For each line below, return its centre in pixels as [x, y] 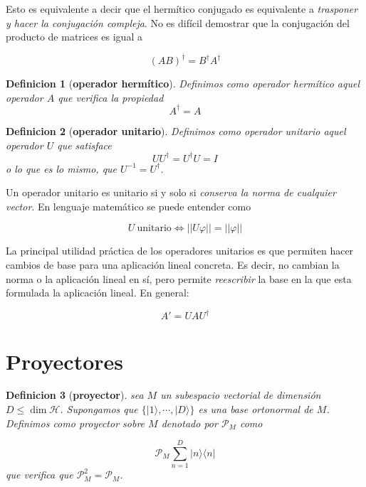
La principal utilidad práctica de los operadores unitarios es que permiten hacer [180, 251]
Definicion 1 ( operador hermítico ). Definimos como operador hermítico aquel [183, 84]
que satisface [84, 145]
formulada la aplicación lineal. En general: [98, 293]
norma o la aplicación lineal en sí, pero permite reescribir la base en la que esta [179, 278]
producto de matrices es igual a [74, 37]
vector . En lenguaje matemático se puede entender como [129, 206]
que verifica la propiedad [111, 97]
